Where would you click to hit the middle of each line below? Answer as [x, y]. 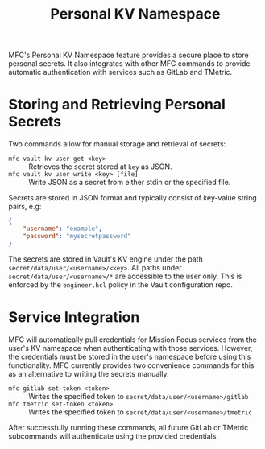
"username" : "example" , [63, 229]
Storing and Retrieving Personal [117, 105]
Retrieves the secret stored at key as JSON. [100, 167]
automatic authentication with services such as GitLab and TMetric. [120, 72]
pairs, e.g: [25, 207]
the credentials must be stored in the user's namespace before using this [130, 356]
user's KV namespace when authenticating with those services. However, [130, 348]
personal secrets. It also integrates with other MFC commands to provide [129, 64]
